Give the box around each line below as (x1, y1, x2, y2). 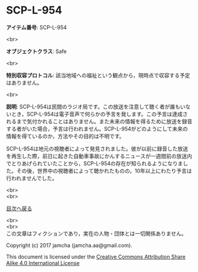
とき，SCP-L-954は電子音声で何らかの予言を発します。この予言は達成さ (11, 110, 188, 117)
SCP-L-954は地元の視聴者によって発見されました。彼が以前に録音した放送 (6, 145, 189, 152)
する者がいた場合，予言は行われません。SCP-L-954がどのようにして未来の (6, 125, 188, 132)
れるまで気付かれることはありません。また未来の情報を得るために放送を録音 (6, 117, 193, 124)
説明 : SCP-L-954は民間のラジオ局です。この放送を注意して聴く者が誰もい (6, 103, 186, 110)
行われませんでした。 (6, 175, 58, 182)
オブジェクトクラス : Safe (6, 48, 67, 55)
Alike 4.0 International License (6, 259, 80, 266)
